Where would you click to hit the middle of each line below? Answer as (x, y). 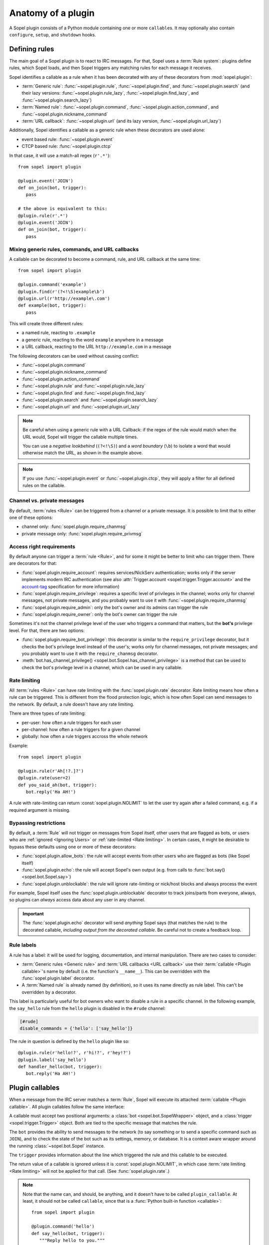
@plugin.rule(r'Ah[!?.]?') (51, 771)
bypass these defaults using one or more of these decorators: (73, 847)
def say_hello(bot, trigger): (68, 1233)
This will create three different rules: (46, 324)
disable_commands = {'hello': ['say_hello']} (76, 1028)
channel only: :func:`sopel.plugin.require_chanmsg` (74, 527)
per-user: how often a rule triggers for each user (71, 723)
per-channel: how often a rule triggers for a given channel (81, 729)
